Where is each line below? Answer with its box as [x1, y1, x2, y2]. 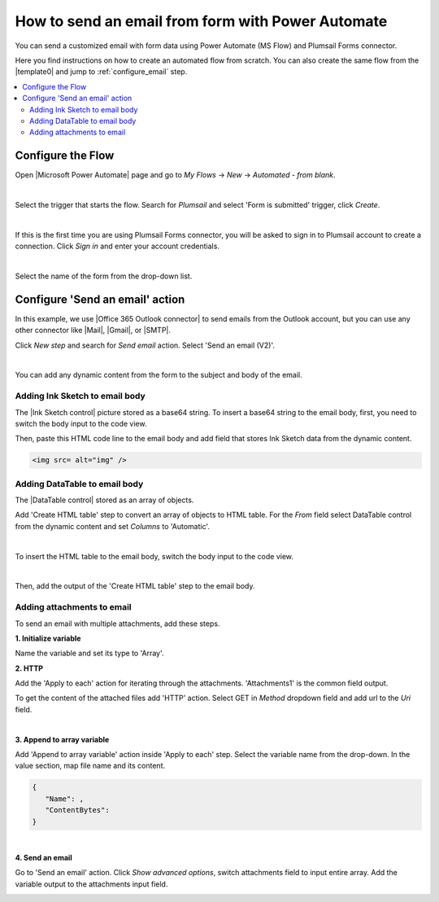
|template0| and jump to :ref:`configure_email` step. [15, 67, 188, 77]
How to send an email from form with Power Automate [15, 12, 388, 30]
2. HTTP [15, 663, 44, 673]
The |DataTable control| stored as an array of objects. [15, 495, 194, 505]
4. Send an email [15, 852, 72, 862]
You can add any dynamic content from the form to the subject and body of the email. [15, 370, 302, 380]
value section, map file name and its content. [15, 761, 166, 771]
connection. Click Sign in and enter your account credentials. [15, 241, 219, 252]
